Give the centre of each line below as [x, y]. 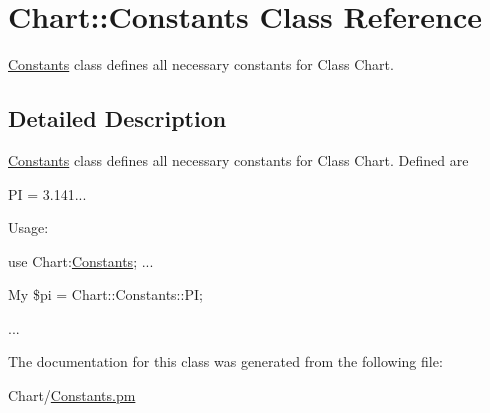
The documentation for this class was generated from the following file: [225, 361]
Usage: [28, 227]
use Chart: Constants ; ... [81, 260]
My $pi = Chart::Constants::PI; [105, 294]
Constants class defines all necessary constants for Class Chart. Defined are [238, 159]
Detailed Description [117, 118]
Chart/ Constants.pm [72, 395]
